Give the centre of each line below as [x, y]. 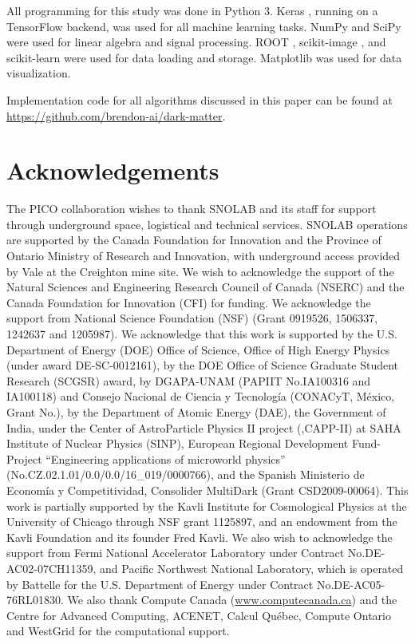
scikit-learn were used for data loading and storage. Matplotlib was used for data [204, 57]
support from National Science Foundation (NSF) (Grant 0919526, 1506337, [192, 318]
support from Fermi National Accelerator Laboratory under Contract [176, 553]
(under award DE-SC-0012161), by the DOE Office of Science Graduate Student [203, 365]
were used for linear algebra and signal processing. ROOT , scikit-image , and [196, 42]
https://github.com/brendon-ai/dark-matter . [116, 115]
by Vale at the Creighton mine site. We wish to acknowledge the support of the [200, 271]
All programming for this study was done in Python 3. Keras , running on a [192, 10]
